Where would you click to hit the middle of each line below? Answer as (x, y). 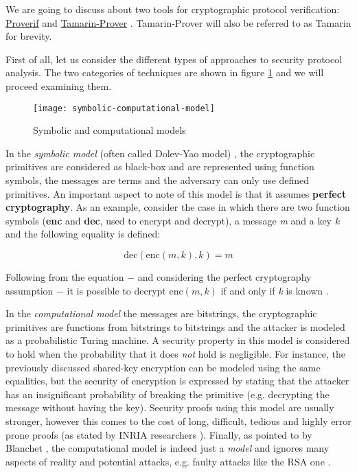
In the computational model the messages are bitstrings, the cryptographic (161, 313)
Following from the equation (65, 276)
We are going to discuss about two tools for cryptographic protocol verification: (173, 9)
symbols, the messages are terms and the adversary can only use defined (158, 180)
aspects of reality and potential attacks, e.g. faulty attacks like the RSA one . (168, 461)
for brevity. (29, 36)
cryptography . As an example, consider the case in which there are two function (178, 207)
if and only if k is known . (275, 290)
